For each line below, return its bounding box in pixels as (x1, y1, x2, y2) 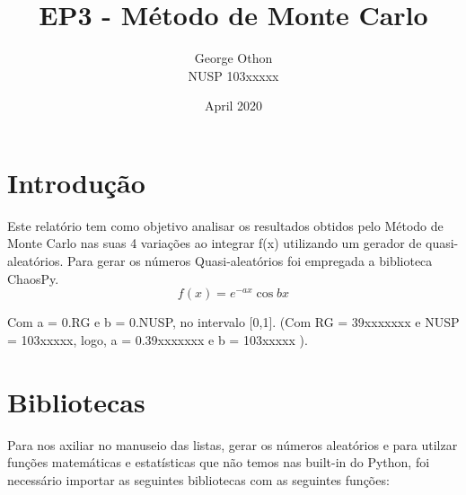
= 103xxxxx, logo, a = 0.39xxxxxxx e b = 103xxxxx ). (7, 330, 308, 349)
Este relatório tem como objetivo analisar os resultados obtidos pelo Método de (7, 216, 444, 234)
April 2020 (204, 96, 263, 115)
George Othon (194, 49, 273, 67)
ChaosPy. (7, 269, 59, 287)
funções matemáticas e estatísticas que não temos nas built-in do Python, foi (7, 453, 430, 472)
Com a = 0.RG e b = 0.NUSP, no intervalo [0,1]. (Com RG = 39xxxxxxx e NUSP (7, 313, 460, 331)
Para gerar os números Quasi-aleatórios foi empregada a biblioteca (67, 252, 433, 270)
